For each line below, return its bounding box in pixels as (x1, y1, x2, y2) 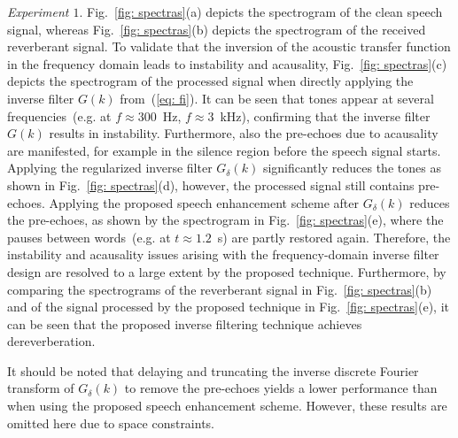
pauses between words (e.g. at (7, 227, 171, 246)
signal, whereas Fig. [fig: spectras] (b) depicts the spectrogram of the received (7, 19, 426, 38)
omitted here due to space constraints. (7, 413, 215, 432)
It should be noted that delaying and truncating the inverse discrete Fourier (7, 361, 419, 380)
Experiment (7, 3, 69, 20)
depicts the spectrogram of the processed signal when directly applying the (7, 72, 414, 90)
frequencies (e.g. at (7, 106, 112, 125)
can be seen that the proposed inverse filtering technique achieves (7, 314, 362, 333)
